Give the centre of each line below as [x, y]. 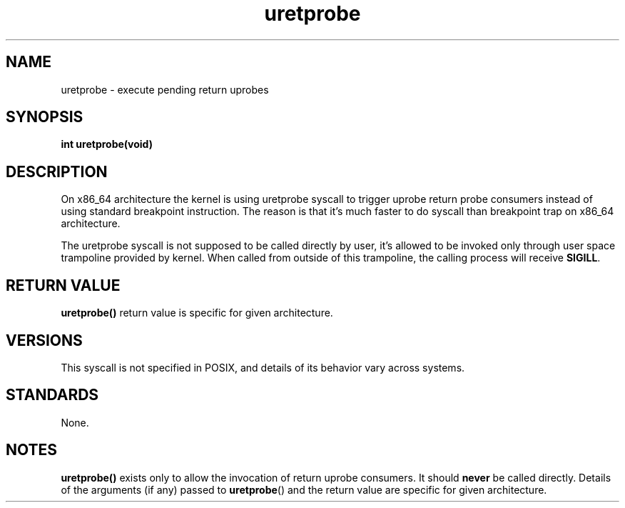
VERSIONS [44, 340]
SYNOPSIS [45, 117]
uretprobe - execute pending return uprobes [165, 89]
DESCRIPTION [57, 171]
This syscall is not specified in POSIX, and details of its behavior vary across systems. [263, 367]
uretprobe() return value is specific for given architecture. [197, 313]
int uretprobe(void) [107, 144]
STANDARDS [52, 395]
